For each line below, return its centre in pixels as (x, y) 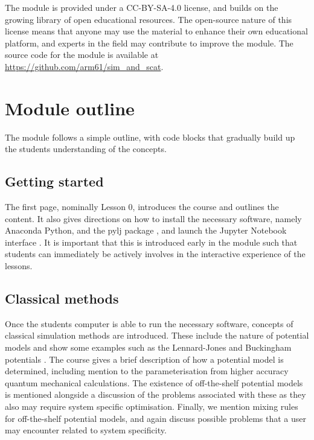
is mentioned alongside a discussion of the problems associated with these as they (155, 394)
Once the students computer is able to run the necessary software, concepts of (149, 323)
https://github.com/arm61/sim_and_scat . (84, 66)
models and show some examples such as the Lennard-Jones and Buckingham (148, 347)
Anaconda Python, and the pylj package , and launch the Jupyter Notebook (146, 230)
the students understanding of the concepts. (86, 149)
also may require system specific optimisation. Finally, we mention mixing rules (152, 406)
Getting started (54, 181)
